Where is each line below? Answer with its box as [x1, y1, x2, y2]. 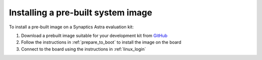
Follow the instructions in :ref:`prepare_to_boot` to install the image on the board [21, 39, 181, 45]
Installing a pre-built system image [9, 7, 152, 18]
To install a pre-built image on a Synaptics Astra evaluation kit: [9, 24, 134, 30]
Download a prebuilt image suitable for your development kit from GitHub [21, 33, 167, 38]
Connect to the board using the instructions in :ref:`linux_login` [21, 46, 146, 52]
